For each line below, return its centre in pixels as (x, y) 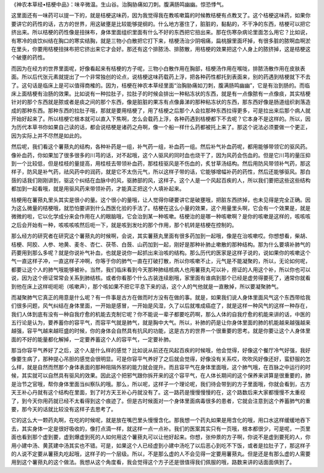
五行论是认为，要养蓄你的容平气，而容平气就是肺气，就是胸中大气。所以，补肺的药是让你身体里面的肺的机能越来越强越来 (161, 323)
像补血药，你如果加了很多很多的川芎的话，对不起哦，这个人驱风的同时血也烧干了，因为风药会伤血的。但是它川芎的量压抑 (161, 155)
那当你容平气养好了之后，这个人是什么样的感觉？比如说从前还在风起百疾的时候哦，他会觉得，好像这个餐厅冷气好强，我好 (161, 351)
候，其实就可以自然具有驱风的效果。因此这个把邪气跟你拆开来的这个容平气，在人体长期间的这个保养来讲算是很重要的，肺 (161, 376)
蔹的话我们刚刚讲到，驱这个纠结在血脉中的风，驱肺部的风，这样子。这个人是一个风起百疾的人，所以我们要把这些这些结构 (161, 180)
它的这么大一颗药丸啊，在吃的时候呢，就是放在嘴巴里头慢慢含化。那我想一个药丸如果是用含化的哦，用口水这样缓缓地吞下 (161, 420)
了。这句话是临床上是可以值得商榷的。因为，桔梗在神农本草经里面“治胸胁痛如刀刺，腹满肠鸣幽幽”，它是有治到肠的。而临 (160, 85)
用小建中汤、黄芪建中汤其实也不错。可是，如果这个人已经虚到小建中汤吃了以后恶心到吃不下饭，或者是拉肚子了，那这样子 (161, 445)
